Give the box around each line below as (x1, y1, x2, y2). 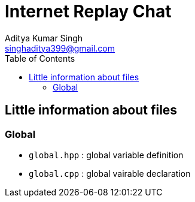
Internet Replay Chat (5, 1, 172, 22)
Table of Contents (5, 53, 75, 64)
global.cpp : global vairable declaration (29, 168, 191, 179)
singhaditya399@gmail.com (5, 43, 115, 53)
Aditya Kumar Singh (5, 32, 83, 43)
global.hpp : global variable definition (29, 149, 184, 160)
